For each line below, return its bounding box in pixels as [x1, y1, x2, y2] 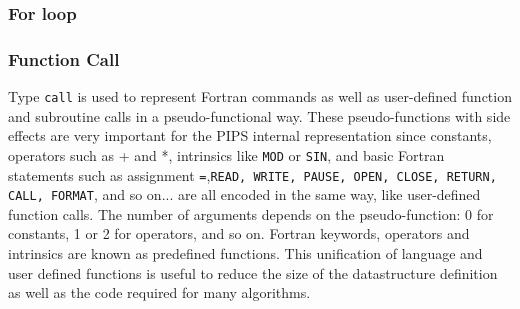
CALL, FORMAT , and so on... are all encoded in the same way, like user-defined [8, 184, 481, 205]
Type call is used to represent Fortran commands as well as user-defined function [8, 86, 512, 107]
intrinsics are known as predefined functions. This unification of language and [8, 243, 483, 264]
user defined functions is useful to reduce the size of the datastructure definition [8, 262, 498, 283]
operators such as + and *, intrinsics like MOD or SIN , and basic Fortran [8, 144, 445, 165]
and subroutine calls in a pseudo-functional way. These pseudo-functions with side [8, 105, 511, 126]
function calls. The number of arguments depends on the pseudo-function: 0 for [8, 203, 494, 224]
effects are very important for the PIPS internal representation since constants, [8, 125, 492, 146]
